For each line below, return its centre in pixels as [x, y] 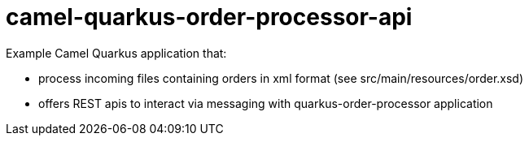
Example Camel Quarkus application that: [116, 53]
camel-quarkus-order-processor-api [209, 17]
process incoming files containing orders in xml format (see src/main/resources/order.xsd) [281, 78]
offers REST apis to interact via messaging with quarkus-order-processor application [266, 103]
